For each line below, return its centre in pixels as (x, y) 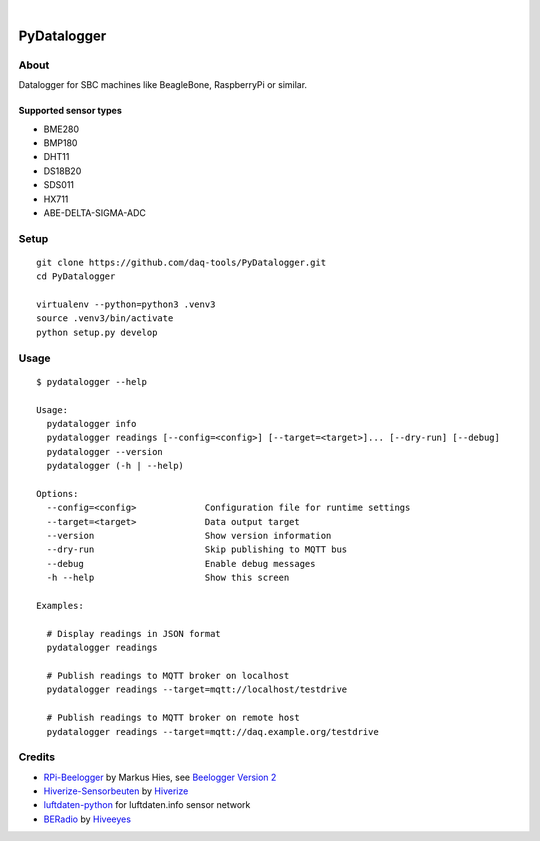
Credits (36, 757)
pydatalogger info (91, 423)
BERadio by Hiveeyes (87, 819)
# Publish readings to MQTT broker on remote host (173, 718)
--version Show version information (189, 536)
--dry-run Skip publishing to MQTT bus (197, 549)
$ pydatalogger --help (92, 381)
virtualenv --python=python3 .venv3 (126, 304)
